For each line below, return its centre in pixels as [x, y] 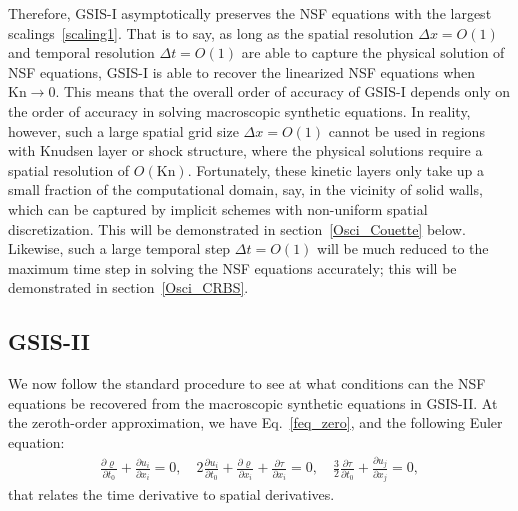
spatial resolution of [69, 169]
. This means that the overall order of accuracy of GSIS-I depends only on [283, 91]
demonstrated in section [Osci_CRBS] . [128, 287]
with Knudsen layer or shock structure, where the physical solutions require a [245, 150]
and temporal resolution [81, 52]
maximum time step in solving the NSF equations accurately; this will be [232, 267]
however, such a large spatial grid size [123, 130]
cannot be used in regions [406, 130]
